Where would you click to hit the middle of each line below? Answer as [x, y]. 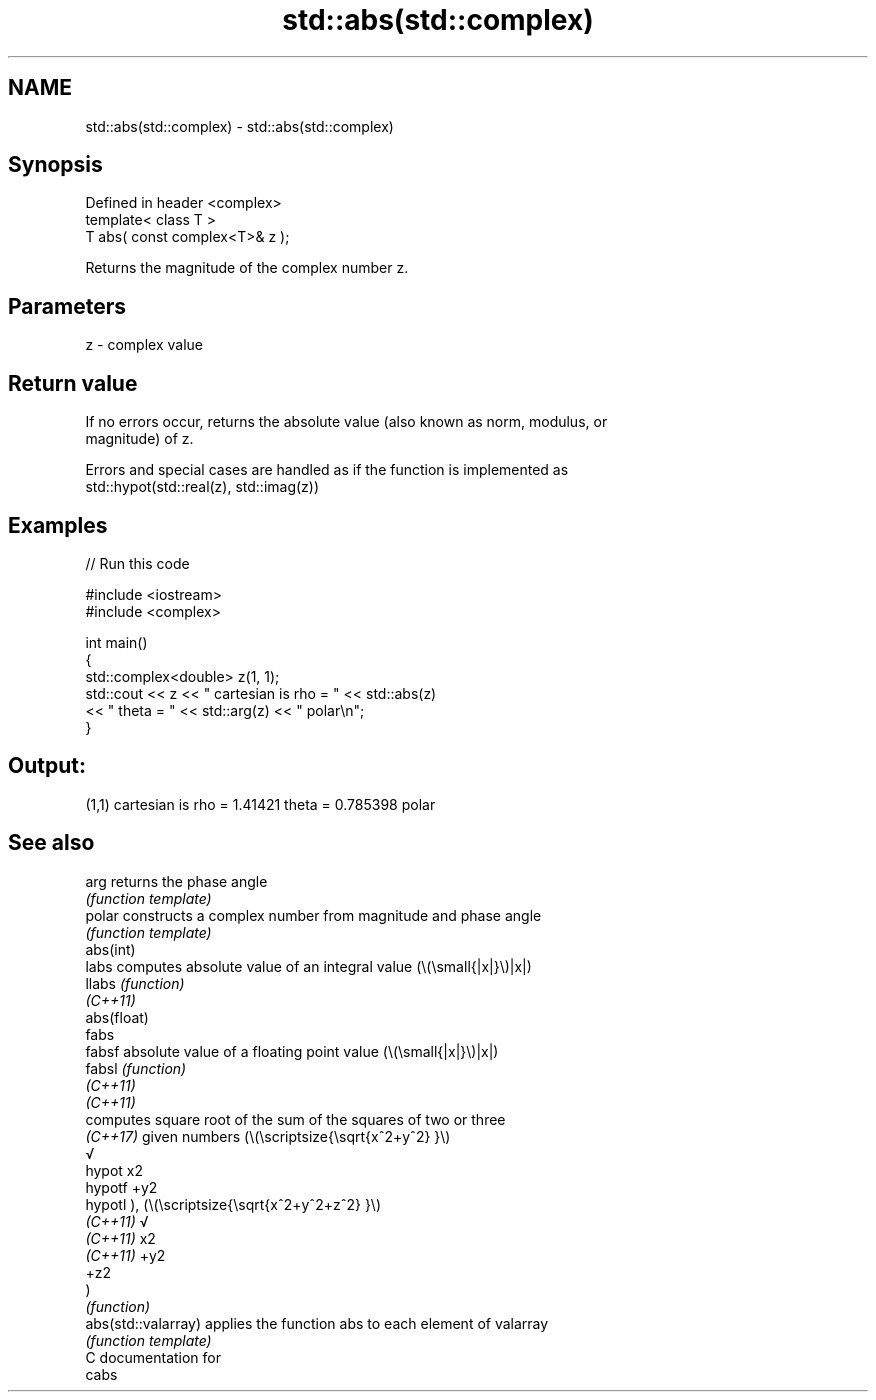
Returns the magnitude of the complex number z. [247, 268]
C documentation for [153, 1357]
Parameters [67, 306]
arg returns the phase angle [176, 881]
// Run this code [137, 563]
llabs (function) [135, 983]
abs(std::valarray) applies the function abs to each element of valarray [317, 1323]
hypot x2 [114, 1170]
